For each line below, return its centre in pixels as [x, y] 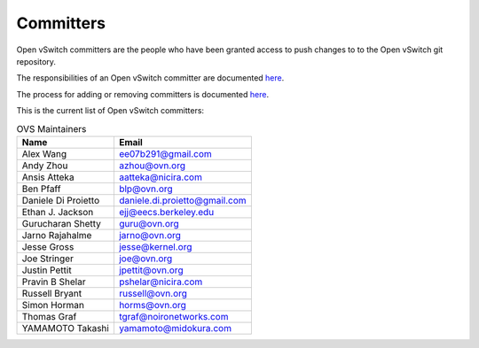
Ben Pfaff [41, 189]
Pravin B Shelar [54, 282]
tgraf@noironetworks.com [173, 316]
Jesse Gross [48, 246]
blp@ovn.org [145, 189]
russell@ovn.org [153, 293]
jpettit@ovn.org [151, 270]
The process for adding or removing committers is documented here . [143, 94]
